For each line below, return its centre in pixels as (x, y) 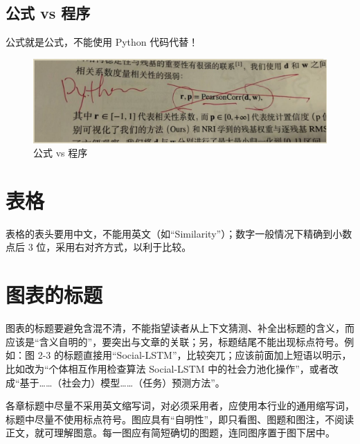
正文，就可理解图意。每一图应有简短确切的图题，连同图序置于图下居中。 (170, 433)
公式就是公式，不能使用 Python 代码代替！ (102, 42)
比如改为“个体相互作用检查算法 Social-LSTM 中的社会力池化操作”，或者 (167, 368)
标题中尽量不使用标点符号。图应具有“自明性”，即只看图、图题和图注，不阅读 (180, 419)
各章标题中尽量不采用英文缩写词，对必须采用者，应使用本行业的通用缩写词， (180, 406)
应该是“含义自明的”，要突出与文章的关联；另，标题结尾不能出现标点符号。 (175, 341)
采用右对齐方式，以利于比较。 (124, 247)
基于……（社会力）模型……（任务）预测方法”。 (122, 382)
